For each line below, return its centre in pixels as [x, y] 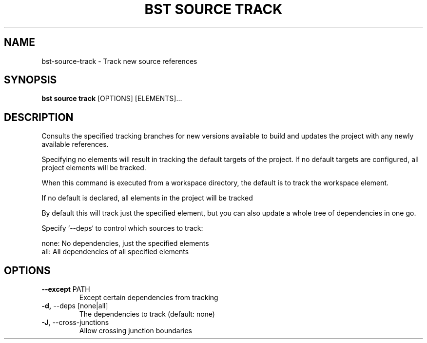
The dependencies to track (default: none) [147, 314]
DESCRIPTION [39, 117]
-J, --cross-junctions [75, 323]
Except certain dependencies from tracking [149, 298]
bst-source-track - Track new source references [119, 61]
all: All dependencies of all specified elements [115, 252]
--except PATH [66, 289]
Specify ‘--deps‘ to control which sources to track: [122, 228]
